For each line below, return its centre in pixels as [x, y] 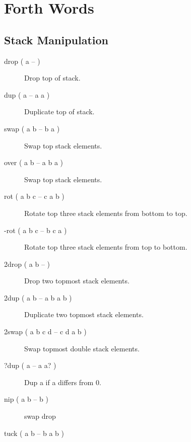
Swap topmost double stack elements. [82, 348]
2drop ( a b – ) [27, 264]
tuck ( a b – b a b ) [34, 433]
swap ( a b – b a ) [32, 128]
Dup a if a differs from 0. [63, 382]
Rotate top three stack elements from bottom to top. [106, 213]
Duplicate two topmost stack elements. [84, 314]
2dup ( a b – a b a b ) [38, 297]
